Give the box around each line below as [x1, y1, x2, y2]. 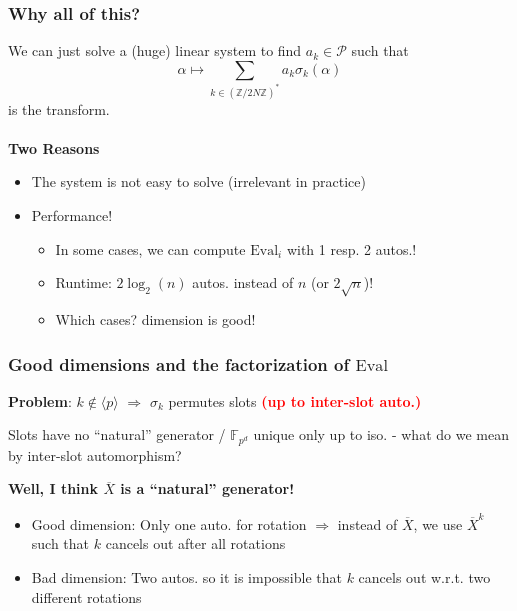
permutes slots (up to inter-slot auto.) [168, 390, 422, 411]
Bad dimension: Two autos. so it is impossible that [31, 566, 342, 587]
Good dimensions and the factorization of [8, 351, 350, 376]
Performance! [31, 205, 113, 226]
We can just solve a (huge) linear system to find [8, 40, 302, 61]
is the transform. [8, 98, 110, 119]
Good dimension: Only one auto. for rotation [31, 513, 307, 534]
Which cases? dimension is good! [55, 309, 256, 330]
